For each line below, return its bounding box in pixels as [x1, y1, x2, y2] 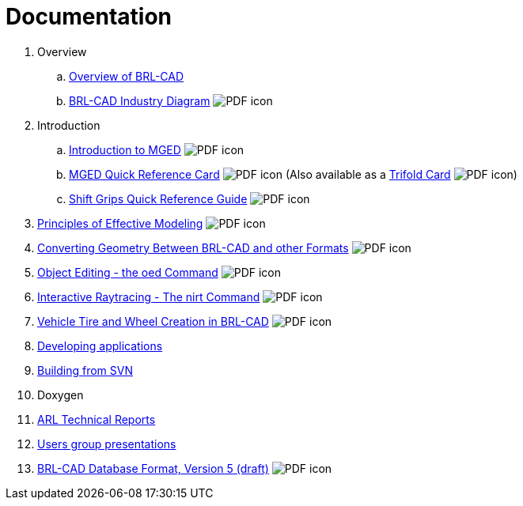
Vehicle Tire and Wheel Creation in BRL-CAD [37, 314, 269, 328]
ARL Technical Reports [37, 412, 156, 426]
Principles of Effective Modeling [37, 216, 203, 230]
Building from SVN [37, 363, 133, 377]
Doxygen [37, 387, 84, 402]
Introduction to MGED [69, 142, 181, 157]
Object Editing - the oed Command [37, 265, 218, 279]
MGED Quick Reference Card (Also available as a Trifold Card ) [69, 167, 517, 181]
